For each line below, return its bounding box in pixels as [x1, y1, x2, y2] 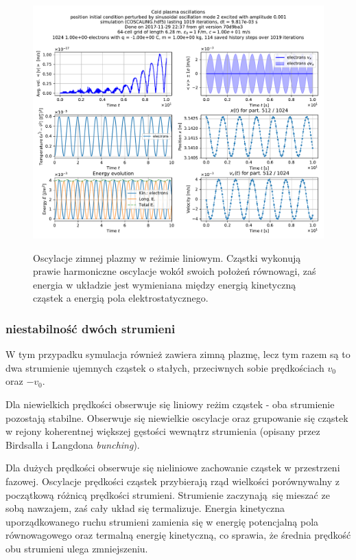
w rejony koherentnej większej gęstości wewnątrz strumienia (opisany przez [5, 424, 320, 438]
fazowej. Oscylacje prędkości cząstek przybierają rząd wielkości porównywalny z [5, 474, 340, 489]
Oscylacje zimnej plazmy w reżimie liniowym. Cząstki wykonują [33, 250, 301, 265]
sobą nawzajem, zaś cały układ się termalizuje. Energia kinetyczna [5, 501, 285, 515]
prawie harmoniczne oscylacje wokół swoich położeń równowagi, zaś [33, 264, 316, 278]
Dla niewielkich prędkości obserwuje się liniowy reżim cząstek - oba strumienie [5, 397, 335, 412]
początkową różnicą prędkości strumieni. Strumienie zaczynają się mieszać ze [5, 487, 330, 502]
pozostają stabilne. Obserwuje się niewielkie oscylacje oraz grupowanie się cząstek [5, 410, 348, 425]
